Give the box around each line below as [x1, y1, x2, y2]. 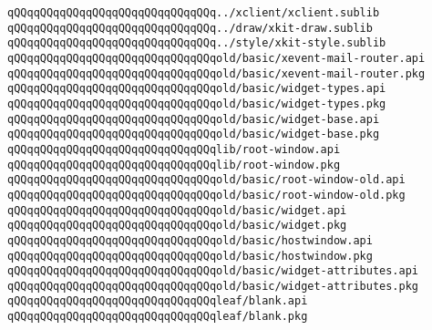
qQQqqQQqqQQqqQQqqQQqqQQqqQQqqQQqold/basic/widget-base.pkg [7, 128, 380, 141]
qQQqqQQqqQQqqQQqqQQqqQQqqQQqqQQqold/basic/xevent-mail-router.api [7, 51, 426, 65]
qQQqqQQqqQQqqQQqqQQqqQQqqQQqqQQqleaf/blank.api [7, 294, 308, 308]
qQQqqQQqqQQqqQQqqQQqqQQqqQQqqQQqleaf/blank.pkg [7, 310, 308, 324]
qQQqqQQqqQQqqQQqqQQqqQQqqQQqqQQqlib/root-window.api [7, 142, 341, 156]
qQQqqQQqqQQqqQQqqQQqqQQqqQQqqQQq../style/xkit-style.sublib [7, 36, 386, 50]
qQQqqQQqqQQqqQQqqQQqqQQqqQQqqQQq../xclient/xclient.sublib [7, 6, 380, 19]
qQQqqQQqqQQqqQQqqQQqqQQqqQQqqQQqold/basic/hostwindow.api [7, 233, 373, 247]
